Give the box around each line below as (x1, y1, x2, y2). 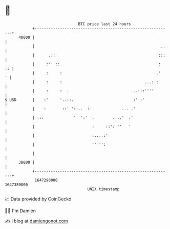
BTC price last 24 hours (78, 21, 131, 27)
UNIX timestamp (87, 186, 120, 192)
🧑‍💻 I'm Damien (5, 208, 36, 214)
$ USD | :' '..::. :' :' (5, 97, 145, 103)
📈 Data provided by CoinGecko (5, 196, 72, 202)
